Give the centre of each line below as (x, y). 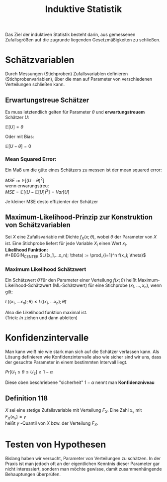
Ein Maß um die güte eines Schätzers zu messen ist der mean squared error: (83, 170)
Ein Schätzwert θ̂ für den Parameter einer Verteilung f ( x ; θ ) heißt (71, 280)
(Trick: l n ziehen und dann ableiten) (42, 318)
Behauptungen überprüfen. (33, 474)
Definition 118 (27, 398)
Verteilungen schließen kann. (35, 84)
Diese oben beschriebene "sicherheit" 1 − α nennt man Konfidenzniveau (80, 382)
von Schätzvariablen (38, 225)
